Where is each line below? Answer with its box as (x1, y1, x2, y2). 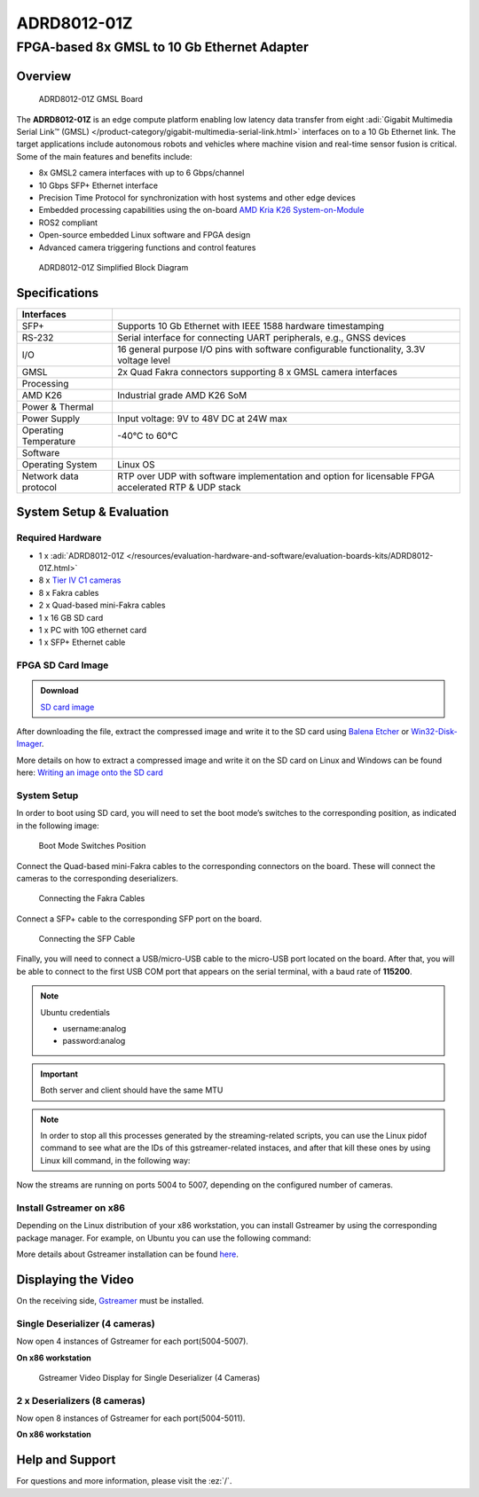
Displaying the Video (16, 1272, 135, 1287)
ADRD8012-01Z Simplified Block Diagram (38, 262, 189, 272)
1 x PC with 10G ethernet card (38, 624, 147, 635)
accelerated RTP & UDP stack (116, 481, 241, 493)
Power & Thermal (21, 400, 94, 412)
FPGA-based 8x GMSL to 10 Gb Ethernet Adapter (16, 39, 310, 55)
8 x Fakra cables (38, 587, 99, 598)
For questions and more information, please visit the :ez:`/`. (16, 1476, 232, 1486)
